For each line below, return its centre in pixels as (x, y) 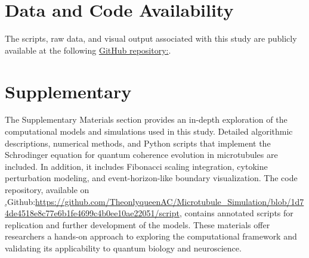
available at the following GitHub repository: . (88, 50)
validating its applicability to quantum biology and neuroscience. (123, 248)
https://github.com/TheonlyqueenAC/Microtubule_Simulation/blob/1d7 (170, 201)
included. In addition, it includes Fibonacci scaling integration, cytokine (136, 166)
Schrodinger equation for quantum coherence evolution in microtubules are (141, 155)
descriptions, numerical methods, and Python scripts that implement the (138, 143)
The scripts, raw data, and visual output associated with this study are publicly (151, 38)
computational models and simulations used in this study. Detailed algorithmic (149, 131)
